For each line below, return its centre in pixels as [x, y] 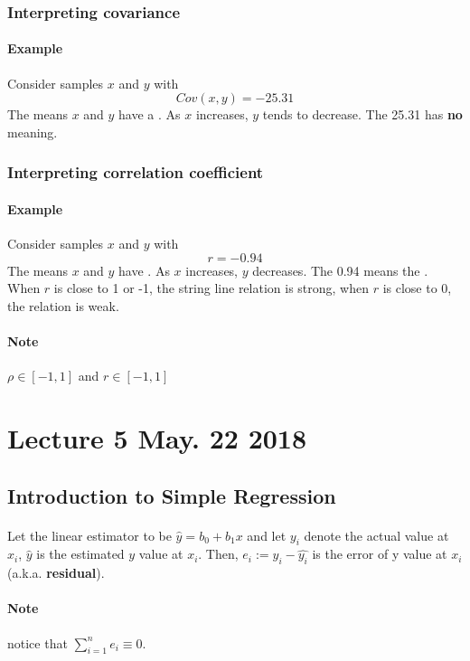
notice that [38, 642]
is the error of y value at [380, 554]
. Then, [218, 554]
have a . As [150, 114]
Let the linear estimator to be [89, 535]
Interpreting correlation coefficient [136, 172]
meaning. [33, 132]
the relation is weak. [63, 305]
